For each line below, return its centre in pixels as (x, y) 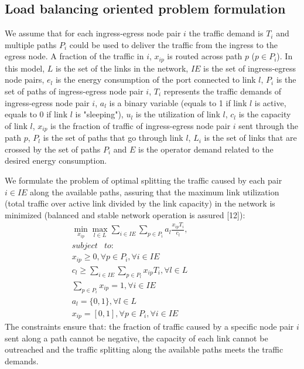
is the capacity (265, 114)
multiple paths (31, 44)
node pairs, (25, 79)
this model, (25, 68)
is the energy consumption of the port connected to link (156, 79)
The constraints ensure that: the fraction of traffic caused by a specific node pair (149, 326)
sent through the (268, 125)
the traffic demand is (226, 33)
